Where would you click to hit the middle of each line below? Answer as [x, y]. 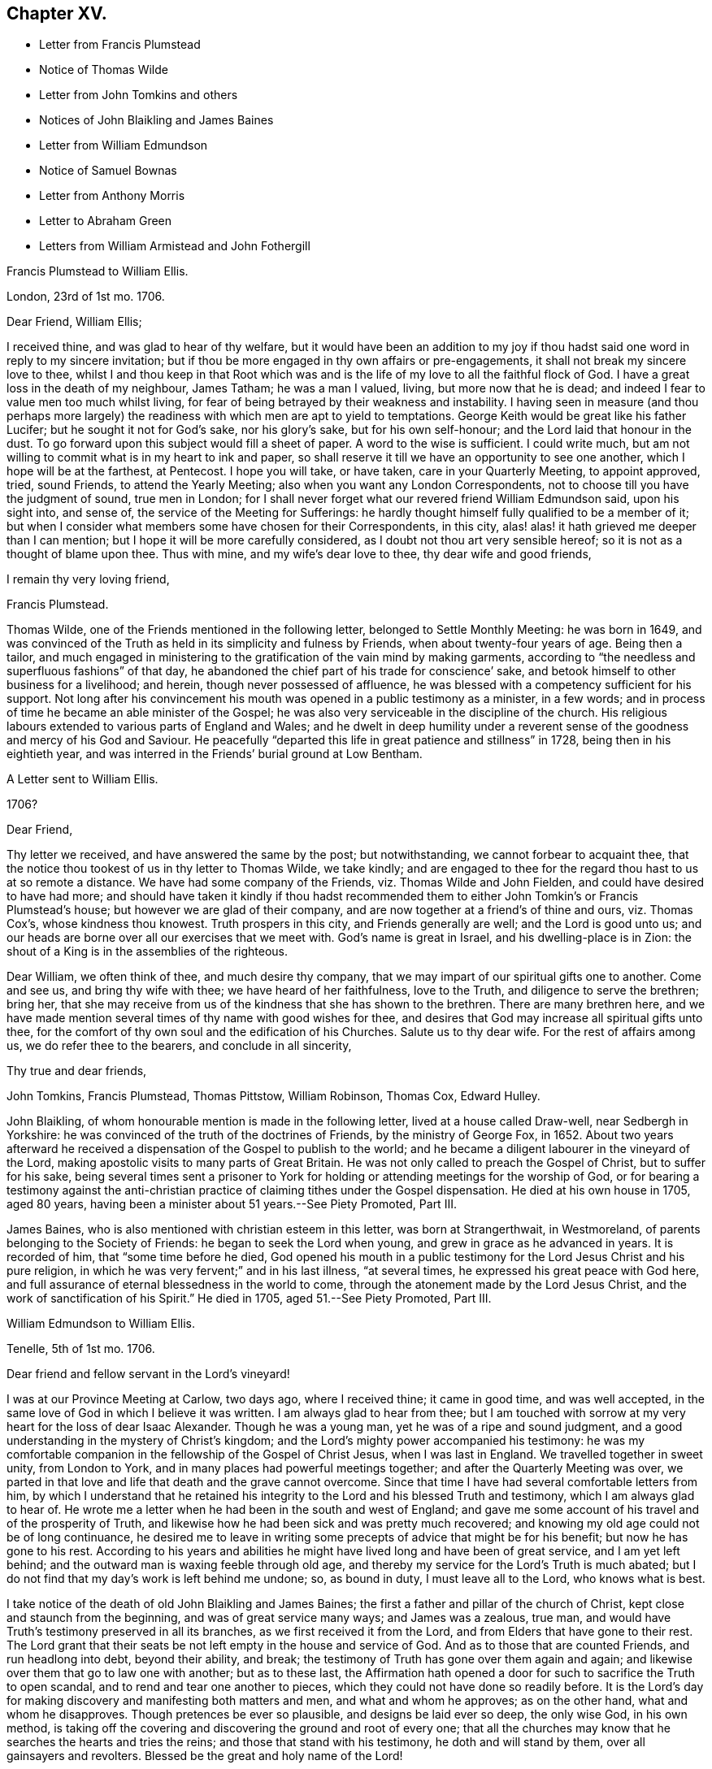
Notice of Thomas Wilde [104, 70]
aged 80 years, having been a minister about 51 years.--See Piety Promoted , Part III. [232, 1204]
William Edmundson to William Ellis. [101, 1324]
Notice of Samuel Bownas [108, 171]
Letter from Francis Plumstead [120, 45]
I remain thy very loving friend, [88, 579]
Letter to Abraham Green [106, 221]
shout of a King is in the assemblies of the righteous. [148, 952]
